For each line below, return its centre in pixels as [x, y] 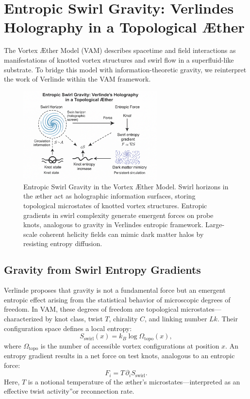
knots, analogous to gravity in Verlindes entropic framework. [113, 224]
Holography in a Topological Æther [124, 27]
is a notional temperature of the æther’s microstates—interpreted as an [134, 381]
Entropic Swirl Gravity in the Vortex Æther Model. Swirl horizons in [126, 186]
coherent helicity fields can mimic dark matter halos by [122, 234]
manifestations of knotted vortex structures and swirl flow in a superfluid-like [119, 59]
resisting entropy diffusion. [63, 243]
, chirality [123, 318]
